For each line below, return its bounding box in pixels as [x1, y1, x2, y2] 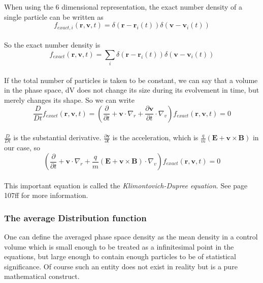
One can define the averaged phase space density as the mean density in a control [4, 231, 258, 242]
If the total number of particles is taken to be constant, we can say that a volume [4, 74, 258, 85]
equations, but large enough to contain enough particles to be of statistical [4, 251, 236, 262]
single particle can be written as [4, 11, 104, 22]
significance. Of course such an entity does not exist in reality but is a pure [4, 261, 238, 271]
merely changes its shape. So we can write [4, 94, 135, 105]
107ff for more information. [4, 190, 88, 200]
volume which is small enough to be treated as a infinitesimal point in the [4, 241, 234, 252]
